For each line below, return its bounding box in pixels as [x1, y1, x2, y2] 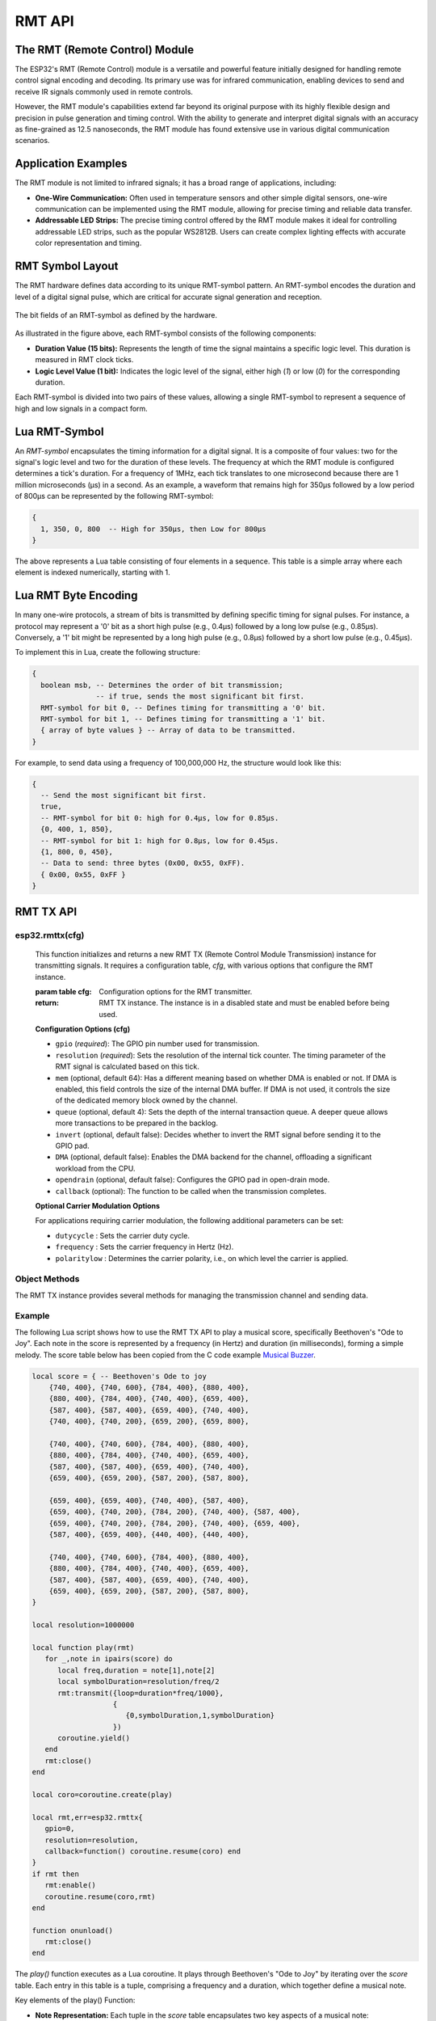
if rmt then [31, 1869, 80, 1879]
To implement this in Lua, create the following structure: [15, 648, 201, 657]
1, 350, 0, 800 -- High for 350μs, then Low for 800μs [40, 524, 266, 534]
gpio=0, [44, 1824, 75, 1833]
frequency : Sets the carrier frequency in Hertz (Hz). [55, 1242, 234, 1252]
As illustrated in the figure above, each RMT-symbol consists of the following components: [15, 328, 317, 339]
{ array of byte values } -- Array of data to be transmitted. [40, 726, 296, 735]
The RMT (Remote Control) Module [15, 43, 194, 57]
